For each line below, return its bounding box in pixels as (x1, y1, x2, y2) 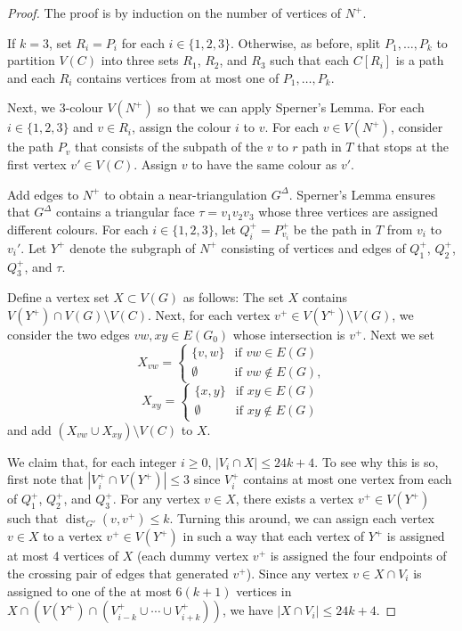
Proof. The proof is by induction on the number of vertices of (7, 4, 342, 21)
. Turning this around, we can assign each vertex (169, 509, 434, 528)
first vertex (7, 154, 67, 173)
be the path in (293, 219, 372, 238)
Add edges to (7, 184, 79, 203)
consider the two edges (7, 325, 130, 344)
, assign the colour (132, 118, 231, 136)
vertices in (236, 581, 292, 600)
